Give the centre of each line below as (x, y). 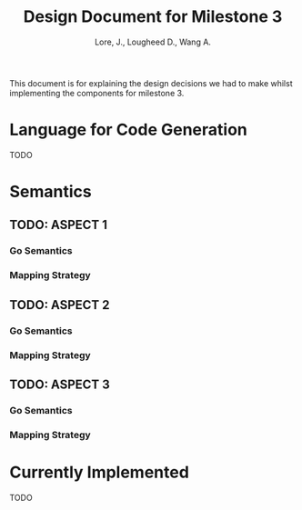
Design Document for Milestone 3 (153, 17)
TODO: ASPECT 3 (60, 384)
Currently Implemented (99, 472)
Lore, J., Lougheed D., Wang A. (153, 42)
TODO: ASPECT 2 (60, 305)
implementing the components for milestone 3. (97, 93)
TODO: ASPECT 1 (58, 225)
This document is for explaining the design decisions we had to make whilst (151, 83)
